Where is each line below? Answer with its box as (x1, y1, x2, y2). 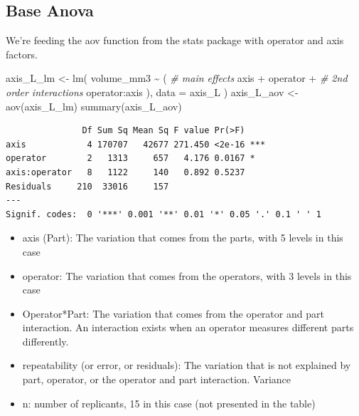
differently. (22, 333, 69, 348)
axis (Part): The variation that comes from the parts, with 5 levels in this (22, 230, 343, 245)
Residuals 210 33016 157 (6, 181, 169, 192)
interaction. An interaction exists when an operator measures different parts (22, 320, 354, 335)
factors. (6, 46, 38, 61)
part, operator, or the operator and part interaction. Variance (22, 372, 291, 387)
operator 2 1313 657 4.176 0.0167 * (6, 153, 255, 164)
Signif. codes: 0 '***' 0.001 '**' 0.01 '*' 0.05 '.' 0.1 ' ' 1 (6, 209, 321, 219)
